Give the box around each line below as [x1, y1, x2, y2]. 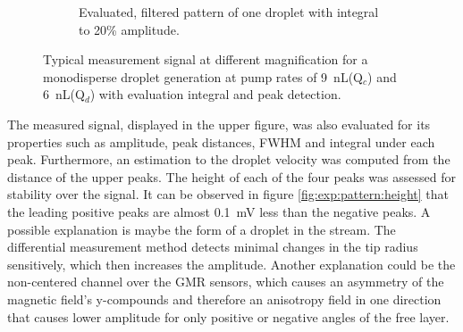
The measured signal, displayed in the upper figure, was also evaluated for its [7, 114, 431, 133]
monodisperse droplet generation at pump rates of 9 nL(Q [43, 67, 363, 86]
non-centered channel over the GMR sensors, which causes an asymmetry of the [7, 272, 444, 291]
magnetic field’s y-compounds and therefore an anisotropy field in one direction [7, 289, 442, 308]
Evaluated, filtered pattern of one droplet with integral [79, 3, 379, 21]
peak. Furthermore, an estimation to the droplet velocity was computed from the [7, 150, 450, 169]
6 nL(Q [43, 85, 85, 104]
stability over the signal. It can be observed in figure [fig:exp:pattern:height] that [7, 185, 449, 203]
